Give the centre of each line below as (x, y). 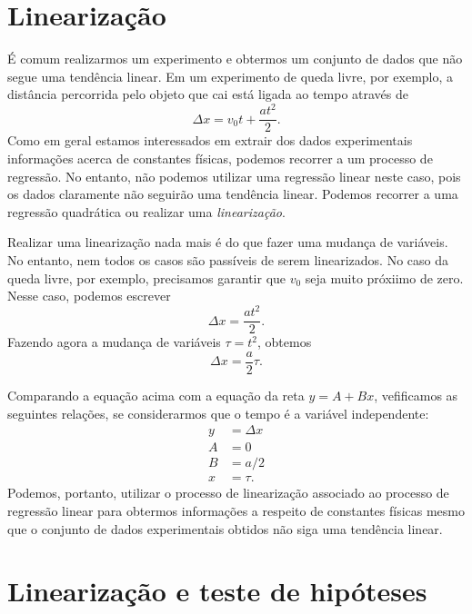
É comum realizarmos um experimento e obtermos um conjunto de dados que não (235, 59)
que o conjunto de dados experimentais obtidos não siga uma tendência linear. (225, 528)
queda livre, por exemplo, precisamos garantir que (147, 277)
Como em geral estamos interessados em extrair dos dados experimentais (210, 140)
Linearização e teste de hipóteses (217, 591)
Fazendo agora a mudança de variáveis (114, 342)
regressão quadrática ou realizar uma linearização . (146, 211)
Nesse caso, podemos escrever (89, 296)
